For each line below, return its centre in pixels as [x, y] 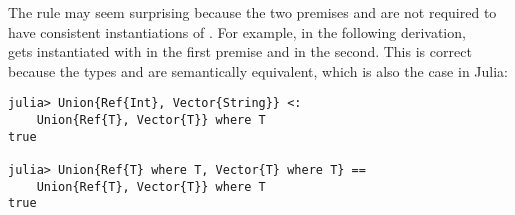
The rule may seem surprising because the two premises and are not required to [252, 12]
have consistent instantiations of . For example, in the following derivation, [237, 31]
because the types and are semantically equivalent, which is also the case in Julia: [258, 70]
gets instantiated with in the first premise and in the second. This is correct [240, 51]
